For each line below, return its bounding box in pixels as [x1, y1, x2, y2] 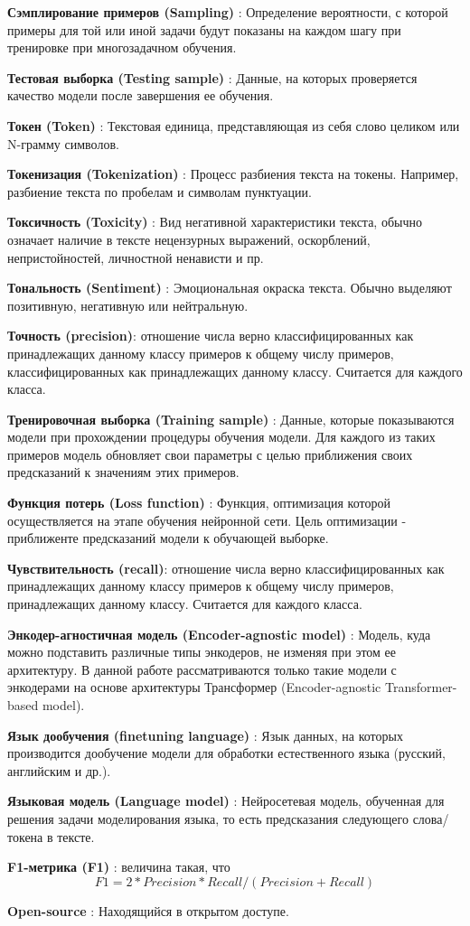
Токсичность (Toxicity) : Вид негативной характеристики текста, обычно [7, 212, 422, 231]
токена [7, 827, 43, 846]
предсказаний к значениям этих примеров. [7, 463, 240, 482]
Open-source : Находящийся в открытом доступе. [7, 901, 289, 920]
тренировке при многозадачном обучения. [7, 38, 237, 57]
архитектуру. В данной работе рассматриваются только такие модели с [7, 659, 397, 678]
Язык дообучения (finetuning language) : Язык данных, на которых [7, 725, 403, 744]
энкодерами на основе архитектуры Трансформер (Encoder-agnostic [7, 678, 381, 697]
